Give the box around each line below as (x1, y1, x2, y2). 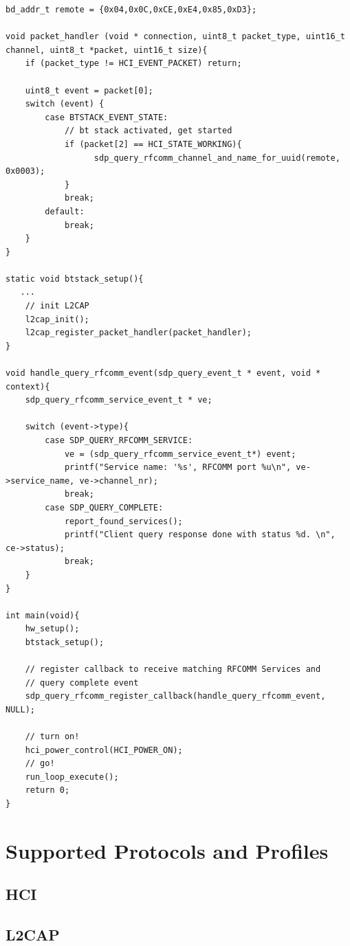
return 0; (25, 785, 70, 796)
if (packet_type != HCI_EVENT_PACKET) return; (25, 58, 242, 69)
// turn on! (25, 732, 80, 742)
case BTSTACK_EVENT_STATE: (45, 112, 168, 122)
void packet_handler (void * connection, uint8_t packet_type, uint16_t (6, 32, 345, 42)
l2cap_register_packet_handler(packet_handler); (25, 328, 252, 338)
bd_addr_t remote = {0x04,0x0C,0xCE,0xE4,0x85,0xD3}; (6, 5, 257, 14)
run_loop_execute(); (25, 772, 119, 782)
